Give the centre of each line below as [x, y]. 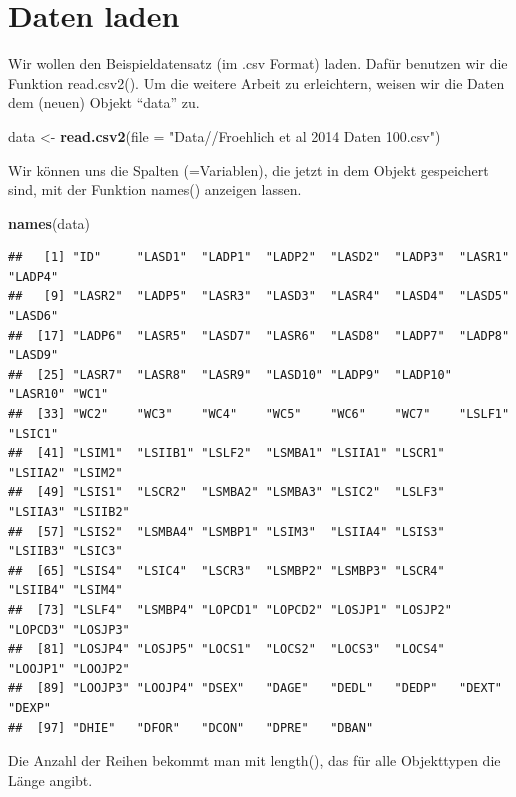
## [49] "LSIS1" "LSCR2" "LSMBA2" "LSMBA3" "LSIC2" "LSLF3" [226, 492]
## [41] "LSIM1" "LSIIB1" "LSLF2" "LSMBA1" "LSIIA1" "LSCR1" [226, 453]
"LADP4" [33, 276]
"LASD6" [33, 316]
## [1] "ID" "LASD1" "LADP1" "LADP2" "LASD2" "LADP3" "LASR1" [259, 257]
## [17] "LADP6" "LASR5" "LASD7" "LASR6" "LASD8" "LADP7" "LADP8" [259, 335]
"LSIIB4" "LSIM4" [65, 590]
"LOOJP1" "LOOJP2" [69, 668]
